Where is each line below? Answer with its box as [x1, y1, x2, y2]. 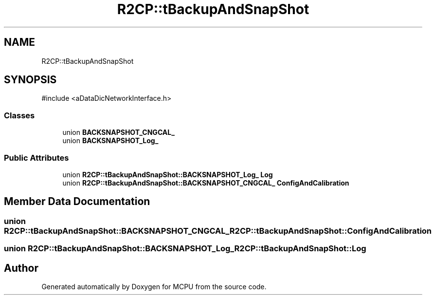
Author [4, 262, 38, 274]
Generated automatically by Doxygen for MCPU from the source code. [41, 282, 267, 291]
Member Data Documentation [4, 195, 150, 208]
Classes [4, 110, 35, 120]
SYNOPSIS [4, 74, 57, 86]
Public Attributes [4, 152, 69, 163]
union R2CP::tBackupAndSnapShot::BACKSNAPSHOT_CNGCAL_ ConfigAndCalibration [62, 178, 349, 187]
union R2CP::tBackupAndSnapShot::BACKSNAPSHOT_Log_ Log [62, 170, 273, 179]
